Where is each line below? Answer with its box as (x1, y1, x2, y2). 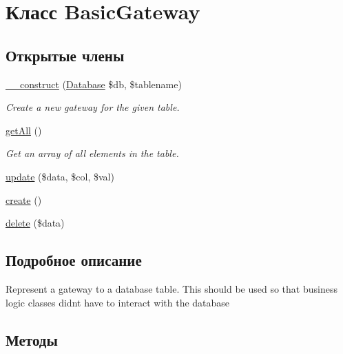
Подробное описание (6, 249, 142, 271)
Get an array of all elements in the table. (6, 146, 179, 160)
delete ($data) (6, 216, 65, 230)
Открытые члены (6, 44, 125, 65)
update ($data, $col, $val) (6, 169, 114, 183)
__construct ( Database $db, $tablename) (6, 76, 182, 91)
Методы (6, 329, 58, 350)
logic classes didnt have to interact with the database (6, 295, 230, 309)
